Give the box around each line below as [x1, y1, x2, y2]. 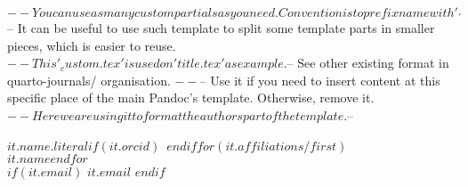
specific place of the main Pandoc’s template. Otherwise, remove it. [7, 88, 375, 107]
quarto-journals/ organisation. [7, 70, 171, 89]
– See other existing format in [286, 53, 449, 72]
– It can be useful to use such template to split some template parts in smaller [7, 19, 435, 37]
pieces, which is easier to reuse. [7, 36, 176, 54]
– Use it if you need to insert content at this [199, 70, 440, 89]
